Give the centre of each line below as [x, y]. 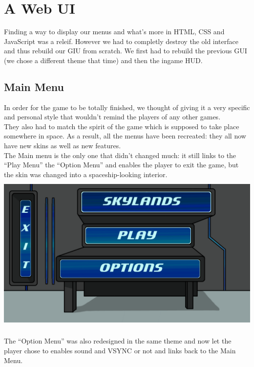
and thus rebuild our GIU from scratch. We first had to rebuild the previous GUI [126, 51]
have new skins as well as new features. [63, 146]
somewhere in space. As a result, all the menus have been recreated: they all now [125, 136]
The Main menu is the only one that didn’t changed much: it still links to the [120, 155]
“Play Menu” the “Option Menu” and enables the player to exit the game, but [121, 165]
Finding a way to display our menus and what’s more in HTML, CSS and [114, 32]
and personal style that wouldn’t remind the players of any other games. [112, 117]
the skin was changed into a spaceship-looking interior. [86, 174]
